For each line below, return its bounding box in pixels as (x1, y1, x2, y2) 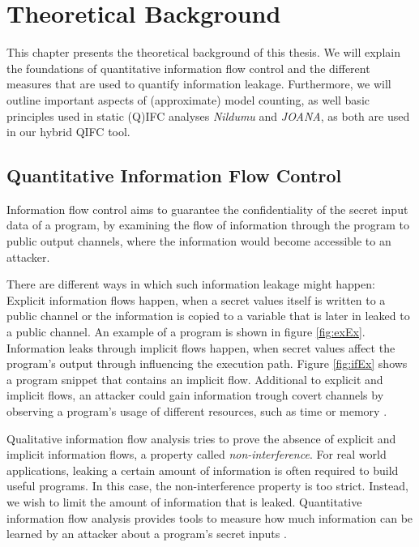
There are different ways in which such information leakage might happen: (6, 276, 375, 293)
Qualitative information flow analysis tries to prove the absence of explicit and (6, 429, 396, 447)
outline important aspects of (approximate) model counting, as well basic (6, 91, 370, 108)
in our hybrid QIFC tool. (6, 123, 130, 140)
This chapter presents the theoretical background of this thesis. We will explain (6, 44, 400, 61)
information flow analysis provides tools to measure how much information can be (6, 509, 413, 526)
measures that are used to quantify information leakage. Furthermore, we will (6, 75, 391, 92)
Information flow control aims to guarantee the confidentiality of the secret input (6, 200, 408, 217)
